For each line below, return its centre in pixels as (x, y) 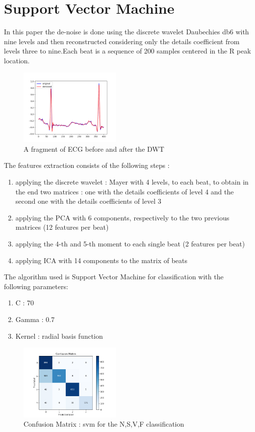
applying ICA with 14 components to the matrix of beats (101, 260)
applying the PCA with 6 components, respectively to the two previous (122, 217)
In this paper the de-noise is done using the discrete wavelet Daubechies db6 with (127, 32)
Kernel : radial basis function (59, 336)
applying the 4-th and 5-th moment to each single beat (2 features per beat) (130, 243)
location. (17, 60)
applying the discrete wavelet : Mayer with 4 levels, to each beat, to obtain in (132, 182)
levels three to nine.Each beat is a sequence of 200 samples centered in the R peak (127, 51)
